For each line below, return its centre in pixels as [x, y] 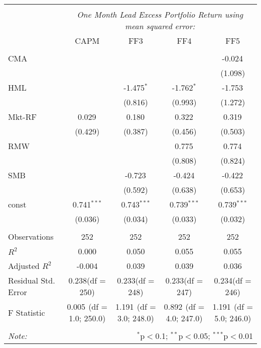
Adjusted [24, 266]
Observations [31, 236]
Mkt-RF [22, 117]
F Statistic [27, 312]
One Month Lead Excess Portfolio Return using [160, 14]
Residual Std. [32, 280]
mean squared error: [160, 26]
